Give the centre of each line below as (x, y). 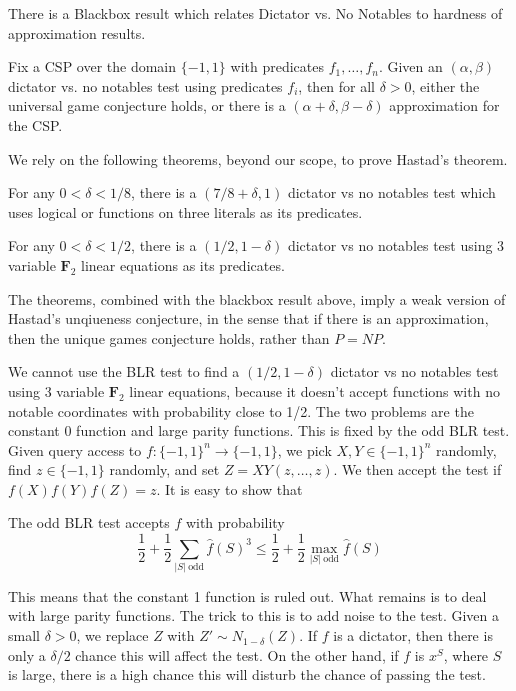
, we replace (112, 635)
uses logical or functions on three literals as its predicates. (185, 211)
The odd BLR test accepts (89, 522)
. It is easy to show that (229, 488)
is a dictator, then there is (413, 635)
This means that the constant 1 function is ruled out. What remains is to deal (247, 595)
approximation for (444, 105)
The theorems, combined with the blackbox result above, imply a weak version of (257, 298)
